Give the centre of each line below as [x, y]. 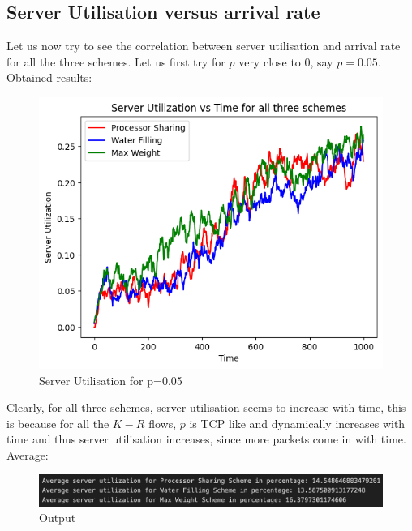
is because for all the [58, 423]
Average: [28, 454]
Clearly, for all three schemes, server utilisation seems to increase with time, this [206, 407]
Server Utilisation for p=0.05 [111, 380]
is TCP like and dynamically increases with [297, 423]
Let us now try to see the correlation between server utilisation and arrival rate [204, 46]
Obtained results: [49, 77]
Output [58, 518]
